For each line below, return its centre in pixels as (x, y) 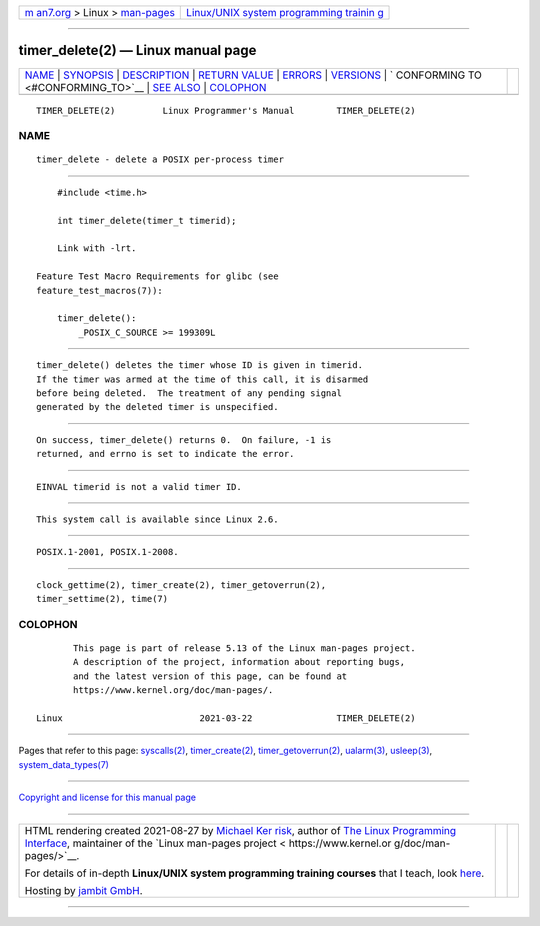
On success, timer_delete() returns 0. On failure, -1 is (184, 439)
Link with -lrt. (96, 248)
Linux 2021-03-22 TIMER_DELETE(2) (226, 718)
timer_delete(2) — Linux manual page (137, 50)
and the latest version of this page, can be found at (210, 676)
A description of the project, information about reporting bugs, (239, 662)
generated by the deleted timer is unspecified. (157, 407)
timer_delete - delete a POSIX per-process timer (160, 159)
